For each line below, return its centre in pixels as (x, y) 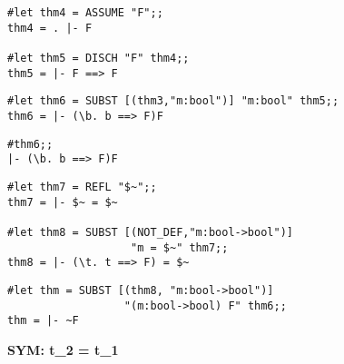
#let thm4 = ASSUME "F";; (85, 13)
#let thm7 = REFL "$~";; (82, 187)
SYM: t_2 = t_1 (63, 349)
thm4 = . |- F (50, 28)
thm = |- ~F (43, 321)
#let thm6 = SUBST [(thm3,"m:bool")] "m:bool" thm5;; (173, 101)
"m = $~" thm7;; (180, 247)
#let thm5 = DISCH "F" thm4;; (98, 58)
